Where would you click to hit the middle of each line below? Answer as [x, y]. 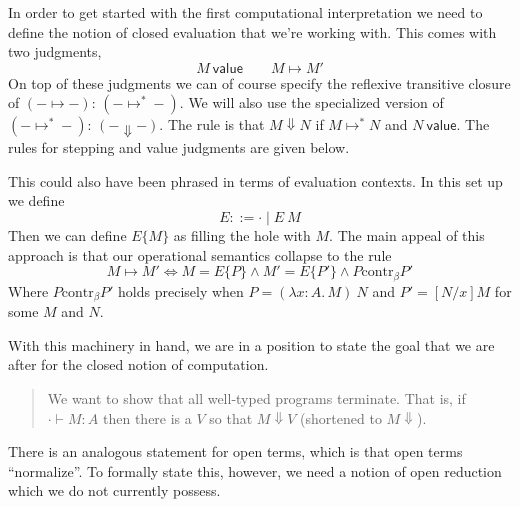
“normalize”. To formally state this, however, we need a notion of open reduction [255, 470]
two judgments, [55, 51]
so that [231, 417]
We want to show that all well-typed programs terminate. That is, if [256, 397]
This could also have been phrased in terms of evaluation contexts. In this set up [255, 180]
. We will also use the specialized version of [311, 102]
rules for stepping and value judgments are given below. [179, 147]
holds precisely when [181, 290]
